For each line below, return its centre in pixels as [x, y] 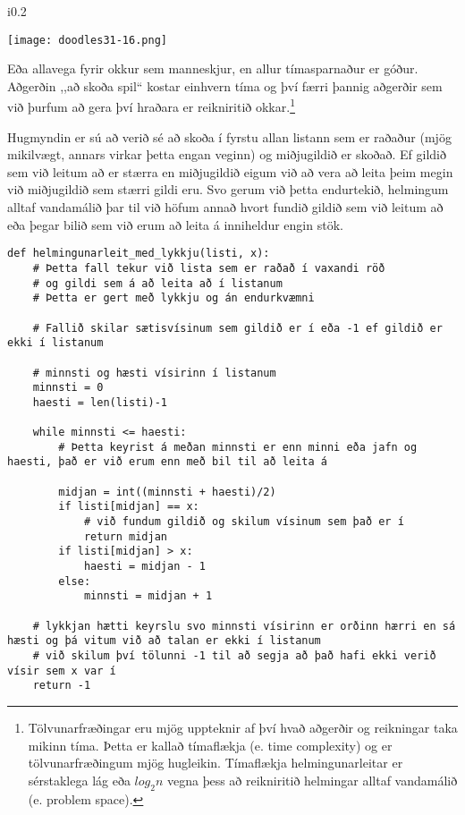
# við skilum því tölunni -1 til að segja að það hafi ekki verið [234, 655]
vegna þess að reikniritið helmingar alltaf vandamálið [313, 780]
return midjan [125, 536]
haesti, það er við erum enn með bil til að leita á [167, 462]
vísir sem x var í [62, 671]
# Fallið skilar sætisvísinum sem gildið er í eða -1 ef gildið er [237, 328]
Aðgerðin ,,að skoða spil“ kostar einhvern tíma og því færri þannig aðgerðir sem [225, 85]
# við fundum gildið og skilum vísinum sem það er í [244, 522]
